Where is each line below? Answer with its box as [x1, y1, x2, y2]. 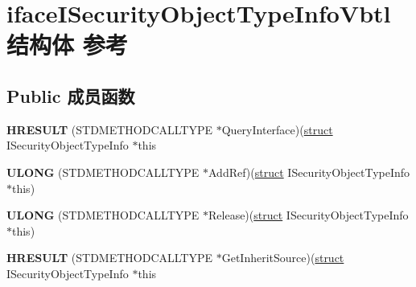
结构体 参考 [6, 28, 128, 61]
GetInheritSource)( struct [221, 249, 344, 266]
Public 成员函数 [6, 83, 135, 108]
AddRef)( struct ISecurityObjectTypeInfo [208, 163, 410, 180]
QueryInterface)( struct [221, 121, 333, 137]
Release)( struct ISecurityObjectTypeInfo [208, 207, 409, 223]
